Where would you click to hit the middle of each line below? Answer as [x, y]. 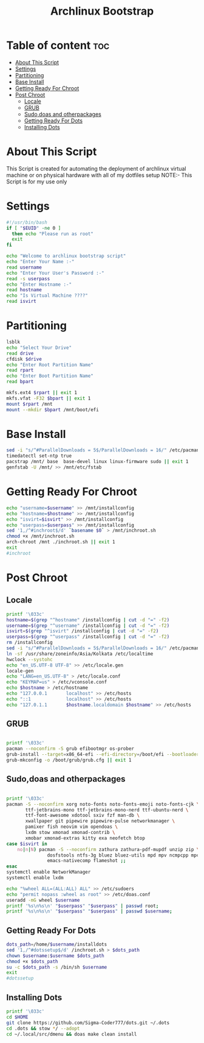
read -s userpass [28, 278]
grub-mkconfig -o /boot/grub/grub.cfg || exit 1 [69, 760]
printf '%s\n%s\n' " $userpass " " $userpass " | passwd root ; [83, 906]
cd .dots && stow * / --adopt [43, 1028]
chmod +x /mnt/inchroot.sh [40, 536]
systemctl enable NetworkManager [49, 872]
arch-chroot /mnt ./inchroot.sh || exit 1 [61, 542]
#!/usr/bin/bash [27, 222]
